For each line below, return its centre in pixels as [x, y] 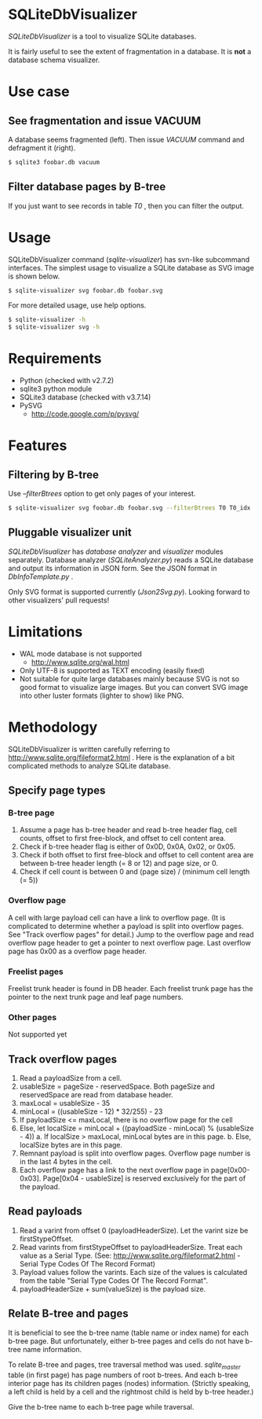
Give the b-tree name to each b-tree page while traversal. [101, 1406]
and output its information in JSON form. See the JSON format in [113, 568]
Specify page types [57, 791]
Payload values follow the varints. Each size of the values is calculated [133, 1272]
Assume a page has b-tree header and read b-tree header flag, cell [128, 830]
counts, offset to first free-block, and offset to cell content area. [122, 838]
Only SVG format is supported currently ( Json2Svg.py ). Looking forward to [129, 592]
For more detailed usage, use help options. [77, 305]
